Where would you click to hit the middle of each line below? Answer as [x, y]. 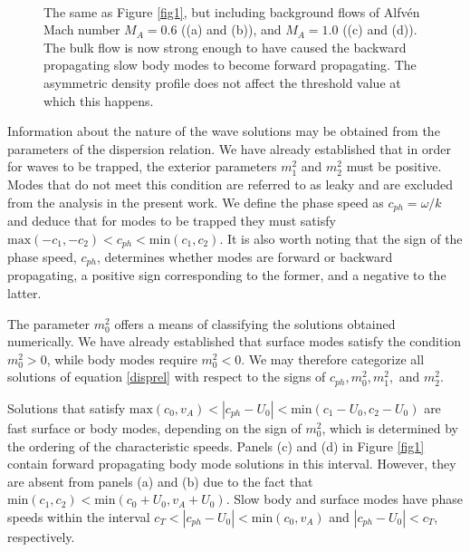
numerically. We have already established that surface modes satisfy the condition [235, 341]
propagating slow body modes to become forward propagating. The [230, 65]
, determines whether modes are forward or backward [245, 257]
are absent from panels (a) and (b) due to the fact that [160, 481]
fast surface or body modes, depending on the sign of [154, 427]
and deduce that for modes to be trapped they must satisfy [172, 220]
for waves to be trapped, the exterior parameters [142, 166]
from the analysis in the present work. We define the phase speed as [196, 202]
